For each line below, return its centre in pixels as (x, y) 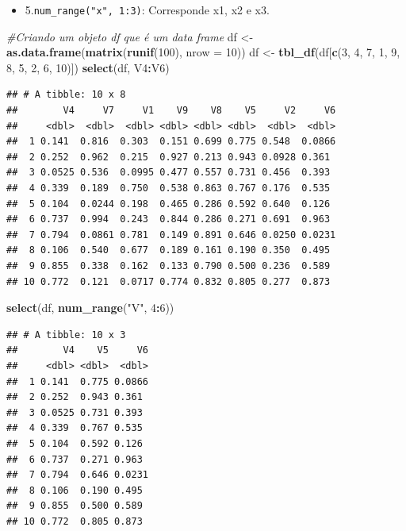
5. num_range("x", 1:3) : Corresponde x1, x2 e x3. (147, 10)
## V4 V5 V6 (77, 350)
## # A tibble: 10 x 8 (66, 95)
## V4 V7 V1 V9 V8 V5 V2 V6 (171, 111)
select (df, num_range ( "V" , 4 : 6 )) (90, 308)
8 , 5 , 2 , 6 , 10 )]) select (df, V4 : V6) (88, 67)
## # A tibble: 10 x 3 (66, 335)
